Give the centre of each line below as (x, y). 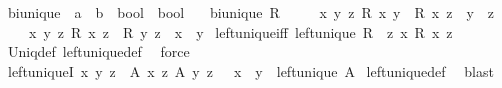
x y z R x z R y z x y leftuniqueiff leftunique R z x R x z (240, 31)
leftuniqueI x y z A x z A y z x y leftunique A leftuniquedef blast (250, 70)
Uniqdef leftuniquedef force (98, 51)
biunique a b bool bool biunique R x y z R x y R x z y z (250, 12)
